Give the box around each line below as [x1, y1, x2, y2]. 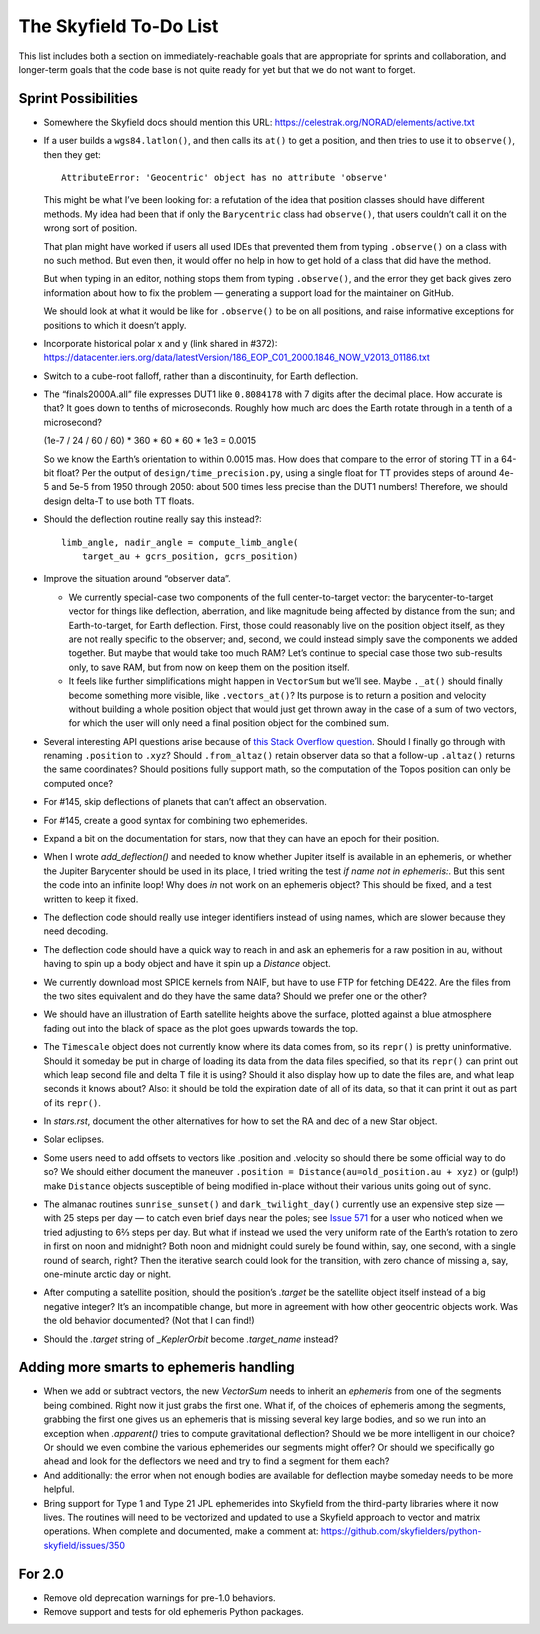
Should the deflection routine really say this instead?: [43, 513, 262, 525]
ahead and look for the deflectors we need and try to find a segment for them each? [43, 1455, 390, 1467]
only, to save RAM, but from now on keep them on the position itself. [68, 661, 350, 673]
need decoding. [43, 925, 109, 937]
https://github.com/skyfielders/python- [320, 1525, 482, 1537]
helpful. [43, 1483, 75, 1495]
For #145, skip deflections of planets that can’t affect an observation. [43, 796, 327, 808]
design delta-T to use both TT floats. [43, 495, 195, 507]
